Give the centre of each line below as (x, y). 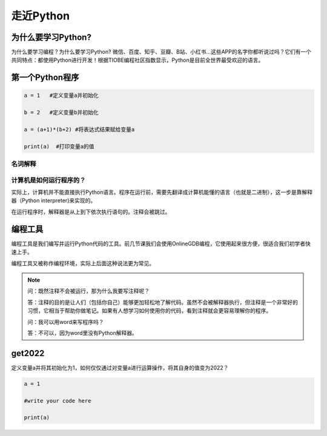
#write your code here (58, 401)
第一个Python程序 (45, 78)
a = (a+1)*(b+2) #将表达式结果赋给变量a (79, 130)
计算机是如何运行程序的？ (48, 180)
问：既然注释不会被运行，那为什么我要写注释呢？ (88, 291)
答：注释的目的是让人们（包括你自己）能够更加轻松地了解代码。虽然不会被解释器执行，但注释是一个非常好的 (163, 302)
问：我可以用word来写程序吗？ (66, 322)
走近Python (40, 16)
